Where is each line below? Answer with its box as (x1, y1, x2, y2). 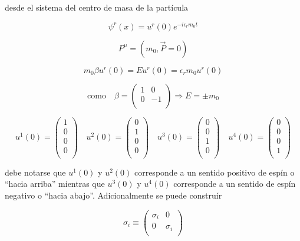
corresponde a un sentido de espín (173, 177, 296, 190)
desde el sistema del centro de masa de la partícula (5, 1, 189, 13)
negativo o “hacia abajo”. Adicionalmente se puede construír (5, 189, 222, 202)
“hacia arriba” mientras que (5, 177, 105, 190)
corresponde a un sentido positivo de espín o (134, 166, 295, 178)
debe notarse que (5, 166, 66, 178)
